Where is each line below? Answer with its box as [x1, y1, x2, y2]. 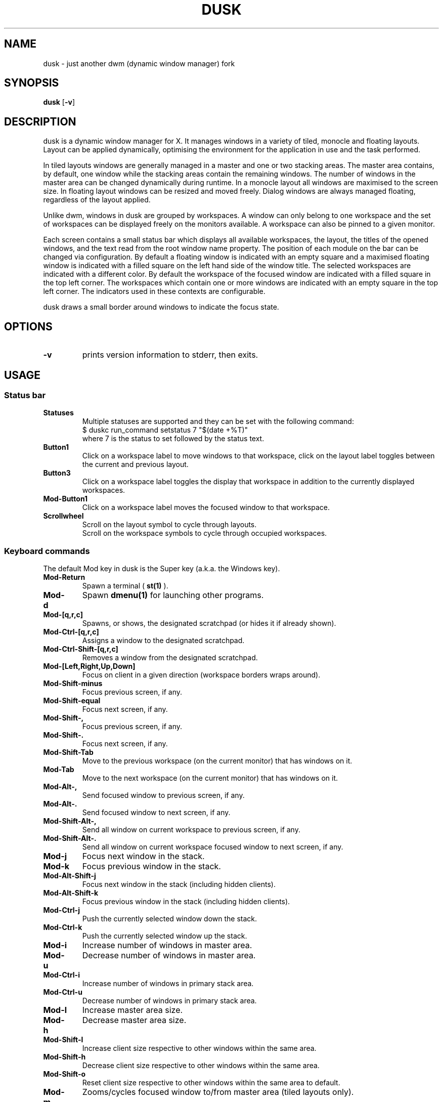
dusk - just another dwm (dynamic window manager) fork [43, 59, 235, 68]
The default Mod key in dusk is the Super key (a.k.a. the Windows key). [43, 564, 280, 573]
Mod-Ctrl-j [43, 906, 80, 915]
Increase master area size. [82, 1005, 183, 1015]
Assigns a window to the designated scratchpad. [82, 636, 245, 645]
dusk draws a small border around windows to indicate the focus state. [43, 303, 279, 312]
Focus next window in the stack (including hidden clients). [82, 880, 276, 889]
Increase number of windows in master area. [82, 940, 252, 951]
